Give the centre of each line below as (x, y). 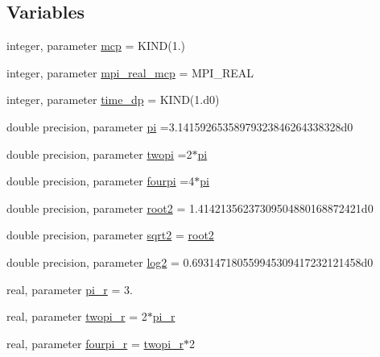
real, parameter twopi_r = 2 (77, 316)
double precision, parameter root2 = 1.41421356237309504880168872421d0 (190, 208)
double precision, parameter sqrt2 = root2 (110, 235)
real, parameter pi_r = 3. (70, 289)
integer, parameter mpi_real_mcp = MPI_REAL (130, 72)
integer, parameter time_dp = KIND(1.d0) (113, 100)
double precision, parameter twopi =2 (99, 154)
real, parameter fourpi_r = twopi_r (95, 343)
